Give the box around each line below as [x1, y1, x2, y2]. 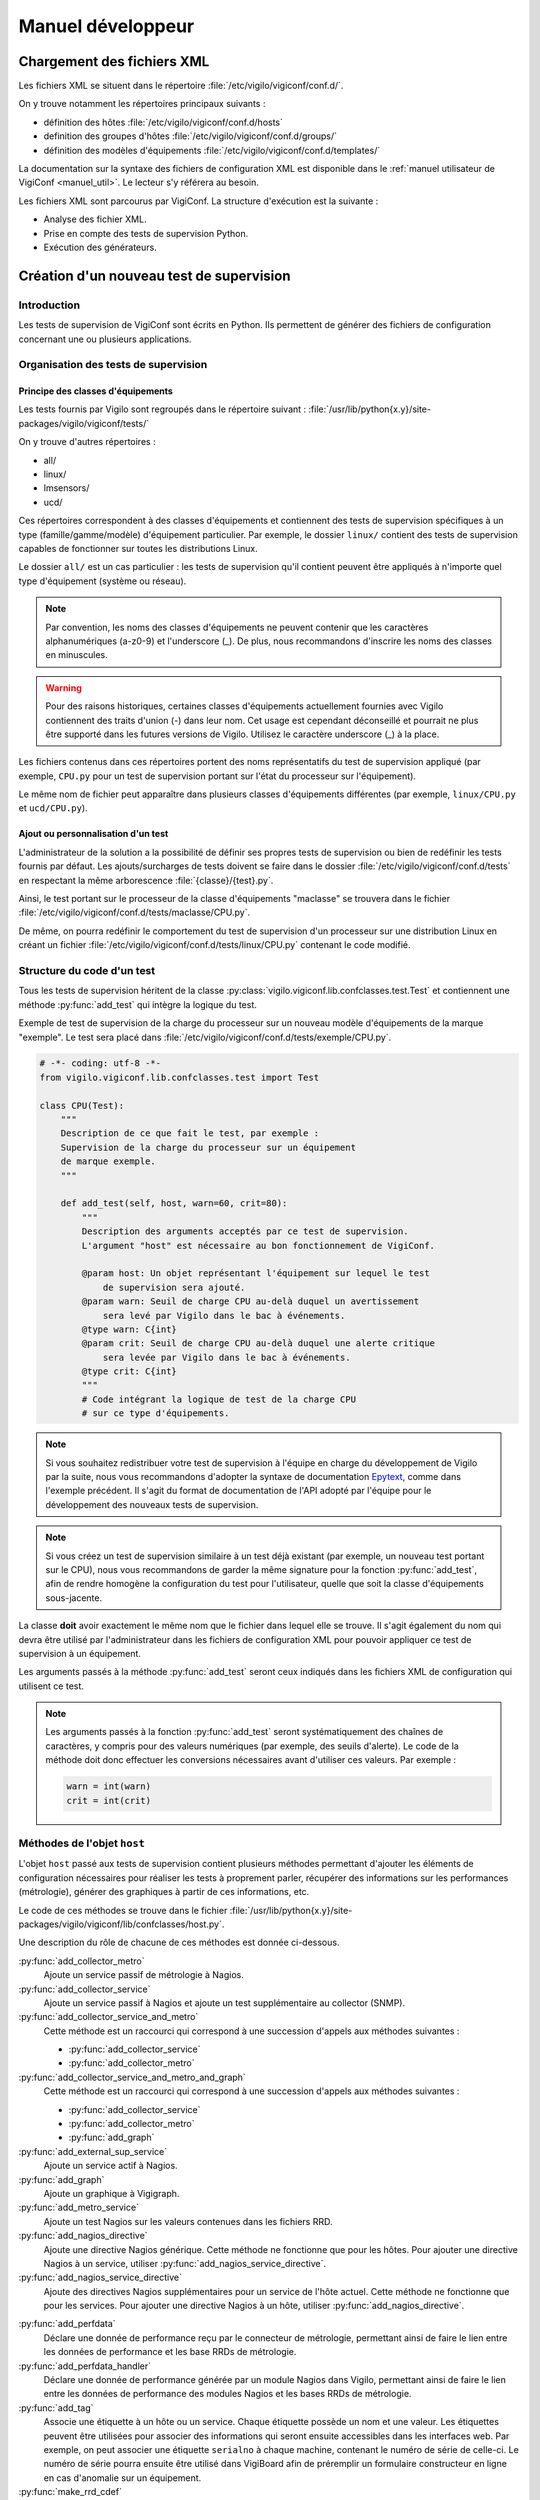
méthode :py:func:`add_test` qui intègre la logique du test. [18, 998, 257, 1010]
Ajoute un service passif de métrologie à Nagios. [43, 1969, 244, 1981]
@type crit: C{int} [81, 1366, 177, 1377]
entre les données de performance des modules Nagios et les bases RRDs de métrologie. [43, 2388, 412, 2400]
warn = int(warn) [66, 1781, 152, 1792]
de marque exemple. [60, 1156, 157, 1167]
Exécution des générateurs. [43, 241, 157, 253]
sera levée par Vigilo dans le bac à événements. [102, 1351, 351, 1363]
